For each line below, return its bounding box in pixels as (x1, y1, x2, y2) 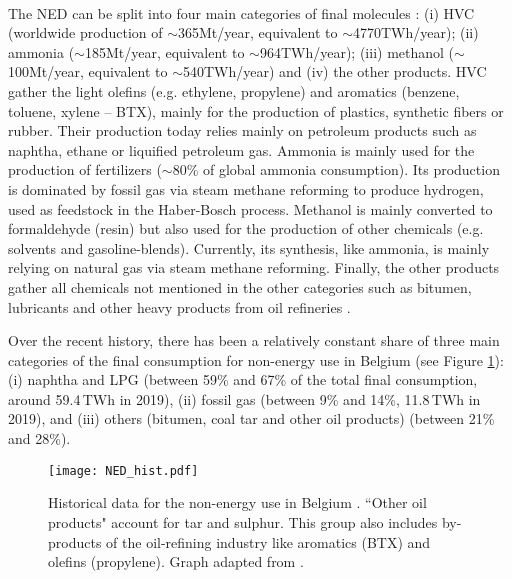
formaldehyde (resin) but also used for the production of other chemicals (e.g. (8, 218, 484, 239)
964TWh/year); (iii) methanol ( (259, 41, 455, 62)
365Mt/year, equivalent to (178, 22, 338, 43)
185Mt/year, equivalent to (84, 41, 245, 62)
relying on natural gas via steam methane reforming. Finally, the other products (8, 257, 500, 278)
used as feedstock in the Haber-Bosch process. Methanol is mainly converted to (8, 198, 493, 219)
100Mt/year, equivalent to (8, 61, 168, 82)
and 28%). (8, 428, 71, 449)
